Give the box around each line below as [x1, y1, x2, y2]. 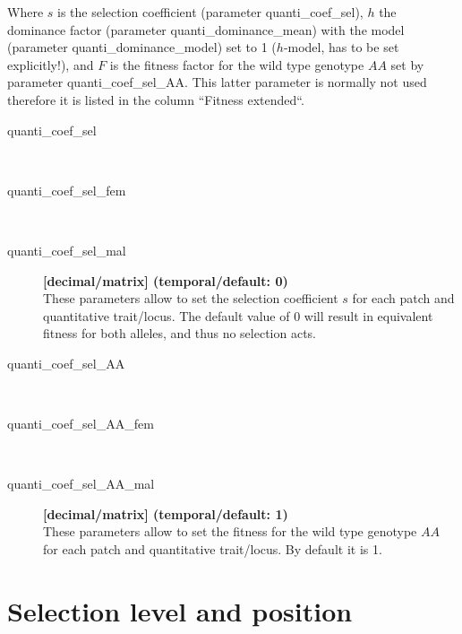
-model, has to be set [283, 38, 399, 56]
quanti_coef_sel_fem [7, 180, 126, 199]
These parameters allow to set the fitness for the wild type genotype [43, 522, 417, 541]
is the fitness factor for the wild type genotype [109, 55, 364, 74]
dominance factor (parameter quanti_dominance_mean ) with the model [7, 20, 405, 39]
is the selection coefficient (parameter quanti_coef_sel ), [57, 3, 364, 21]
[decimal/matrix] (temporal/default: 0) [43, 271, 288, 290]
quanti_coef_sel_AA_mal [7, 474, 155, 493]
